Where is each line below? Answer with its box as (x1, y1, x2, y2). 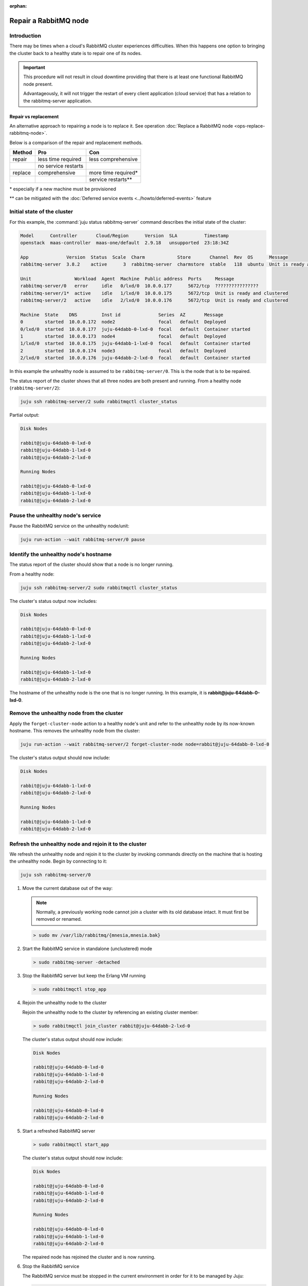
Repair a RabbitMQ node (9, 16, 89, 25)
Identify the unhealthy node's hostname (9, 550, 112, 558)
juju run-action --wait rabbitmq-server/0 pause (20, 537, 145, 542)
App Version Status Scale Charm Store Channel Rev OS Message (20, 254, 288, 260)
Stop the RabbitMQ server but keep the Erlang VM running (22, 973, 146, 979)
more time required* (89, 169, 138, 176)
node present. (23, 81, 53, 87)
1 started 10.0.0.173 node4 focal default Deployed (20, 333, 226, 340)
